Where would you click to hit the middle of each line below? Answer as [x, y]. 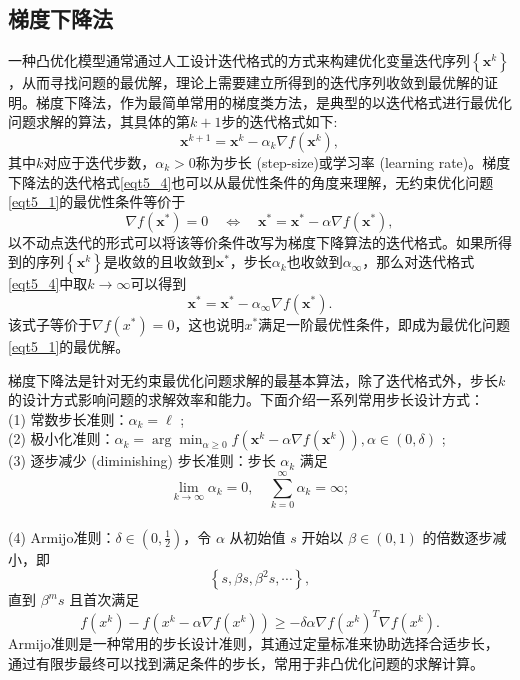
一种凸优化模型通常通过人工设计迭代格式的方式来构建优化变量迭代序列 [239, 60]
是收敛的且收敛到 [159, 261]
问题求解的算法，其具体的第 [99, 121]
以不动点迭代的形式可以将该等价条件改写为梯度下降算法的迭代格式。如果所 [253, 241]
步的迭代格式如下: [279, 121]
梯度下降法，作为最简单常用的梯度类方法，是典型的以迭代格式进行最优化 [273, 101]
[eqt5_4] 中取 [48, 283]
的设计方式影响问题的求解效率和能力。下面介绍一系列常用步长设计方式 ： [246, 399]
